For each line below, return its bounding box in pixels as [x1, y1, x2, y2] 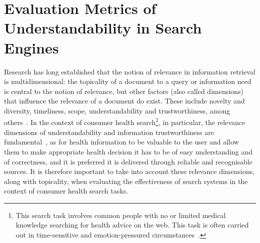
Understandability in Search [4, 17, 202, 38]
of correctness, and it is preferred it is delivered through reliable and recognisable [4, 156, 252, 166]
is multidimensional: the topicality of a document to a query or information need [4, 76, 251, 86]
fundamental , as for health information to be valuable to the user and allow [4, 136, 239, 147]
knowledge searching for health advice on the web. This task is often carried [15, 219, 249, 230]
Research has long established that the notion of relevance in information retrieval [4, 66, 255, 76]
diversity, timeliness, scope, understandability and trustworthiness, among [4, 105, 230, 115]
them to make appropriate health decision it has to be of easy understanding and [4, 146, 253, 156]
